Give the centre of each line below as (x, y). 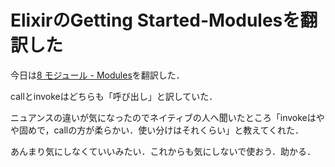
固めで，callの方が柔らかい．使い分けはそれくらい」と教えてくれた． (161, 130)
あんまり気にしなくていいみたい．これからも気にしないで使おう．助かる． (163, 151)
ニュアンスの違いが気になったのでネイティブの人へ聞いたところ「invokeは (163, 117)
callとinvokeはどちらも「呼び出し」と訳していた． (114, 96)
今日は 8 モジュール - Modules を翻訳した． (97, 75)
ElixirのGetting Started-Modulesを (155, 20)
